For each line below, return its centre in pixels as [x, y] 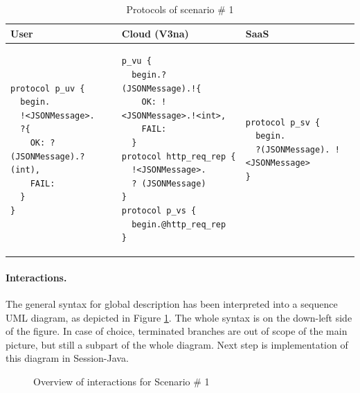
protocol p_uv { [48, 88]
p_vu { [136, 61]
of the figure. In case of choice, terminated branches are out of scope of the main [177, 331]
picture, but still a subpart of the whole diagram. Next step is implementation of [177, 344]
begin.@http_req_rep [179, 224]
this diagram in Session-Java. [67, 358]
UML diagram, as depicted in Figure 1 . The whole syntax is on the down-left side [179, 317]
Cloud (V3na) [155, 33]
